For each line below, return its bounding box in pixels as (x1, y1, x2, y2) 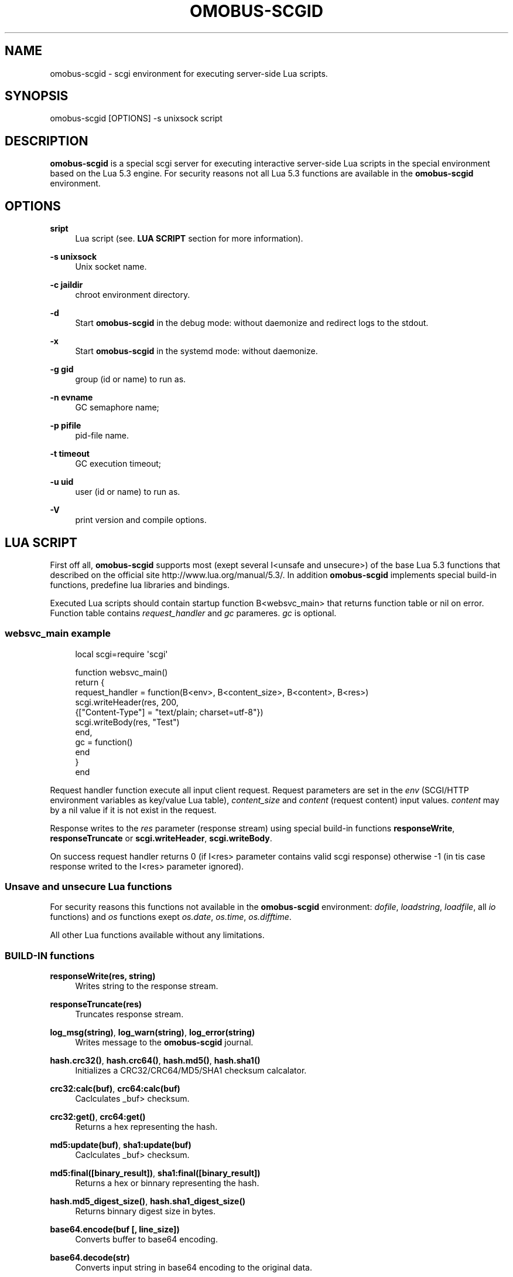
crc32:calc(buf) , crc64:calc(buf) (50, 1084, 180, 1094)
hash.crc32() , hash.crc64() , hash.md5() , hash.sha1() (50, 1055, 261, 1066)
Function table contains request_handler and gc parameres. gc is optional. (50, 607, 337, 618)
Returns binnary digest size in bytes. (75, 1206, 216, 1217)
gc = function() (75, 736, 133, 747)
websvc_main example (5, 627, 111, 640)
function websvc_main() (75, 667, 168, 677)
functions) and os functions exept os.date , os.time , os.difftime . (50, 912, 292, 922)
